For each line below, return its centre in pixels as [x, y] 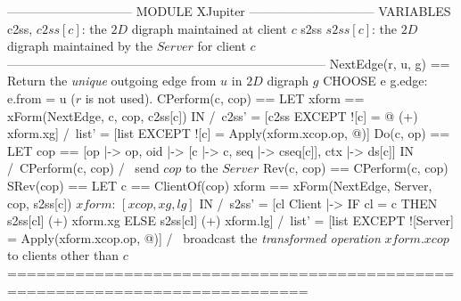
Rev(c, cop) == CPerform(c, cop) [355, 168]
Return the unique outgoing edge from [112, 81]
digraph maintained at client [209, 28]
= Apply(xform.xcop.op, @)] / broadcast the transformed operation [194, 237]
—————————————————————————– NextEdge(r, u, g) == [229, 63]
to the [202, 168]
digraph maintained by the [80, 46]
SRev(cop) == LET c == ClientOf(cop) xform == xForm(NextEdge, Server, [220, 185]
